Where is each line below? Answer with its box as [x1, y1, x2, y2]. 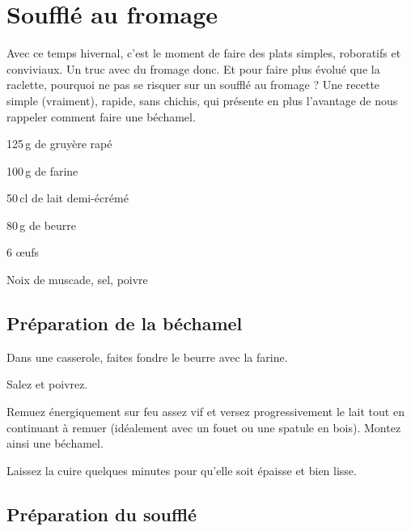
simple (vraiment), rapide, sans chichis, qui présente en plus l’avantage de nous [6, 91, 398, 108]
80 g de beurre [6, 216, 77, 233]
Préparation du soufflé [6, 501, 197, 526]
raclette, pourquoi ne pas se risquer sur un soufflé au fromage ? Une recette [6, 76, 380, 93]
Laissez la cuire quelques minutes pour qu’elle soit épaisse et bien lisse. [6, 461, 357, 478]
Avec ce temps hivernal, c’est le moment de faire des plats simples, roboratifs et [6, 45, 401, 62]
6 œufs [6, 244, 40, 261]
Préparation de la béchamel [6, 311, 243, 336]
